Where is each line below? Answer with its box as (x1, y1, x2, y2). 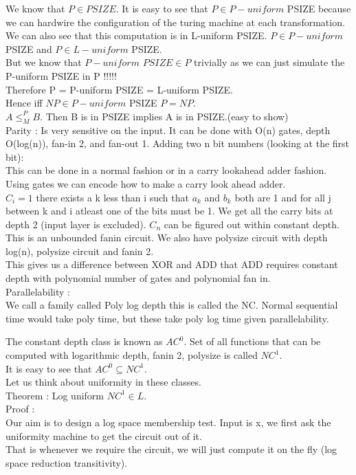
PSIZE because (287, 1, 351, 15)
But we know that (5, 55, 82, 69)
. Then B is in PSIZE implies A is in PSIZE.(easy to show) (40, 109, 289, 123)
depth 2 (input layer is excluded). (5, 217, 146, 231)
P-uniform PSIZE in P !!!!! (5, 68, 117, 82)
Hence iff (5, 96, 43, 110)
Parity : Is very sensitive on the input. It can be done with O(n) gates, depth (5, 122, 331, 137)
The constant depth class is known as (5, 334, 163, 349)
